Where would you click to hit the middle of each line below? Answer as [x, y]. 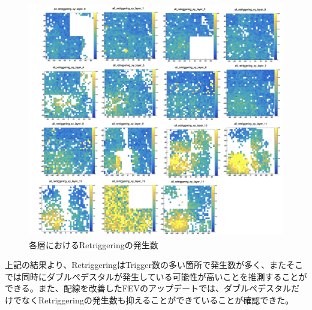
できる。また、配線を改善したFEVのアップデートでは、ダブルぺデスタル [148, 288]
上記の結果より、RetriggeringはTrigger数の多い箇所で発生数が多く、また [145, 265]
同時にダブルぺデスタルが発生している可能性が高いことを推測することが [164, 276]
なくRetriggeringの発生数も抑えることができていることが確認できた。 [157, 300]
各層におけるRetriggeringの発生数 [94, 244]
